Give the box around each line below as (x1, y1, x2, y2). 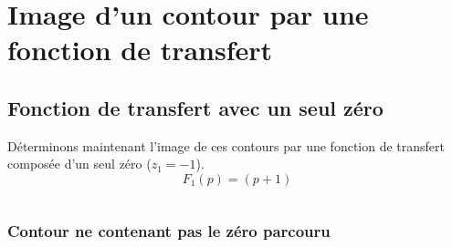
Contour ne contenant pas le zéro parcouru (7, 219, 331, 242)
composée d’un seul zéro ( (7, 154, 152, 173)
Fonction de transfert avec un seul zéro (7, 93, 384, 121)
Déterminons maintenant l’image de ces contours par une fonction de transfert (7, 136, 446, 155)
